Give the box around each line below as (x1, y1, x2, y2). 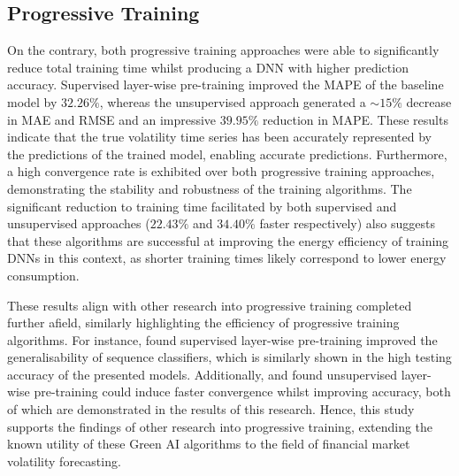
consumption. (7, 265, 80, 284)
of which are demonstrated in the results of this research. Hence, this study (7, 400, 415, 418)
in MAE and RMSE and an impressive (7, 110, 217, 128)
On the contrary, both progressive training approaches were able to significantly (7, 41, 440, 59)
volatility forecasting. (7, 451, 121, 470)
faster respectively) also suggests (259, 214, 435, 233)
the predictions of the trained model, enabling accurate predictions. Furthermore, (7, 144, 448, 163)
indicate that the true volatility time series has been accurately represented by (7, 127, 432, 146)
